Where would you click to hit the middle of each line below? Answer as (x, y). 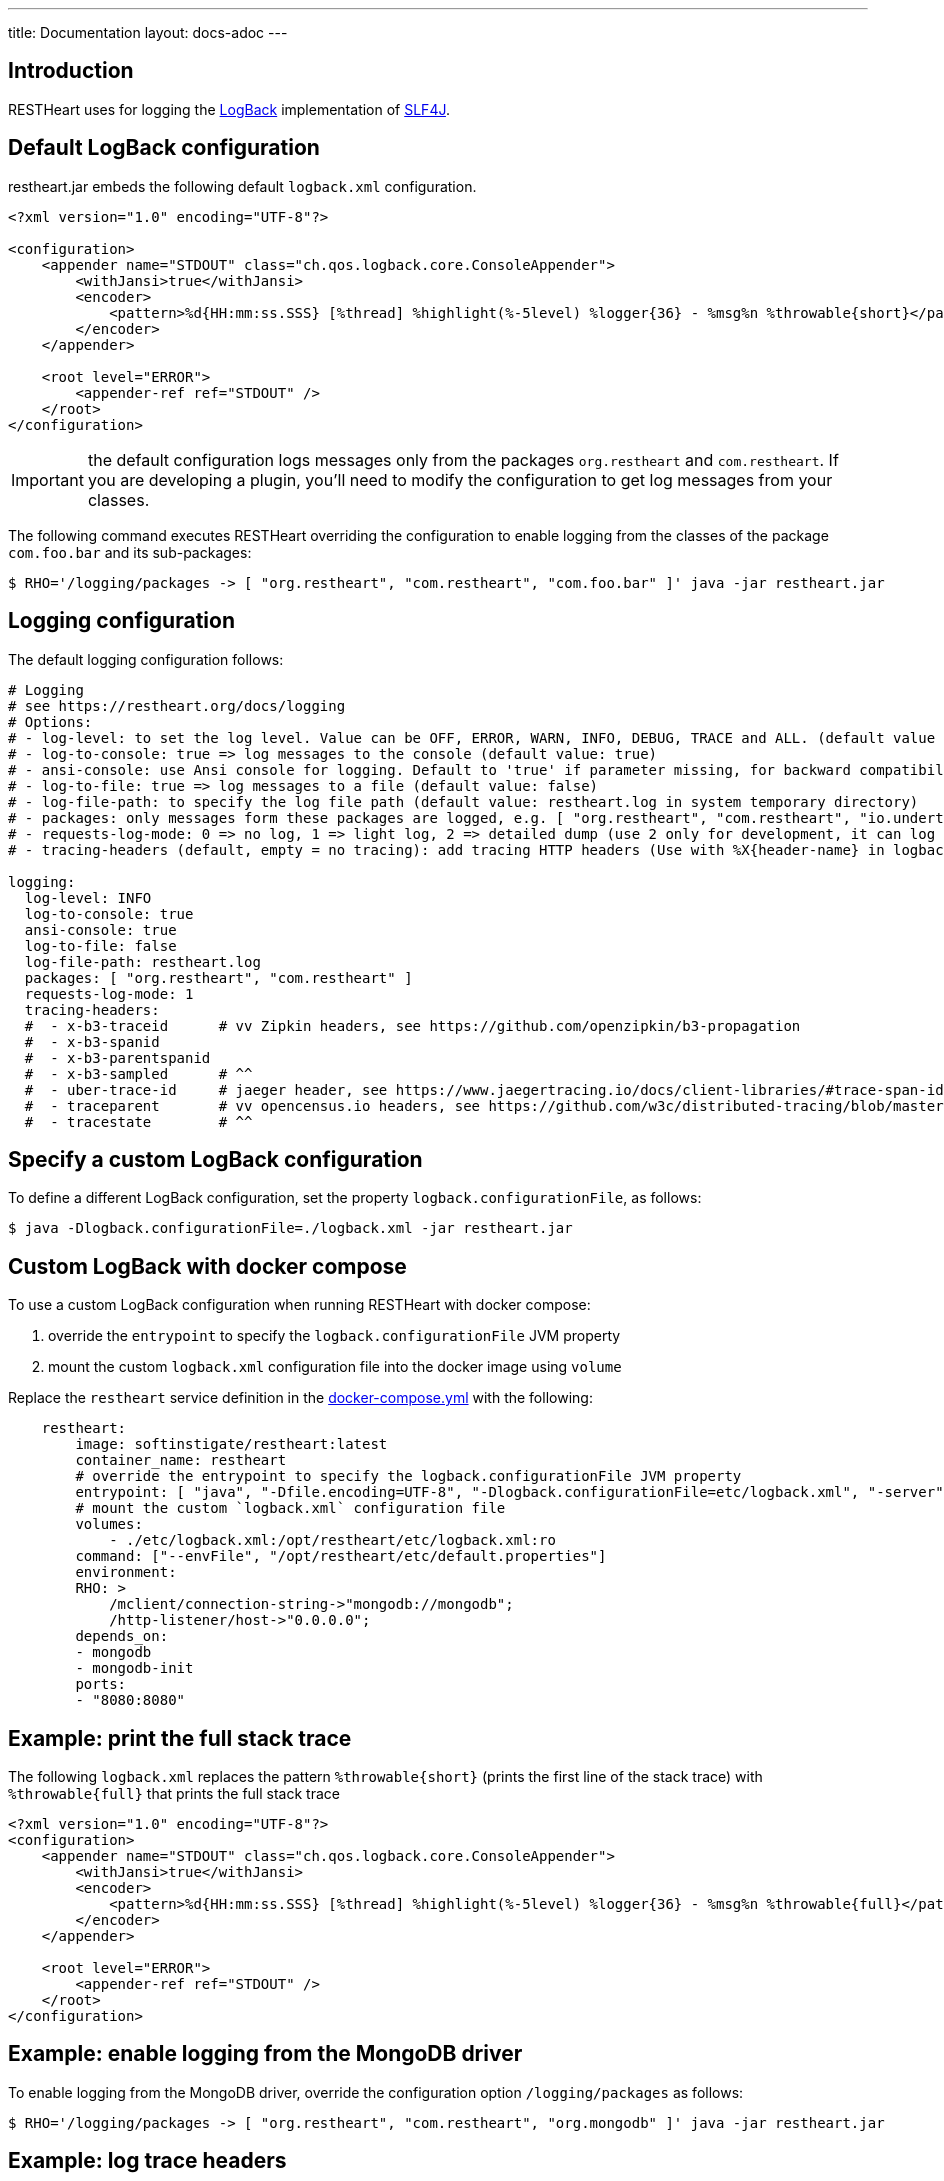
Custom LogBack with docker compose (207, 1266)
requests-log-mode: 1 (109, 993)
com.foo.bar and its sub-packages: (130, 552)
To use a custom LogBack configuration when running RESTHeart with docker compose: (299, 1305)
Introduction (71, 71)
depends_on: (122, 1636)
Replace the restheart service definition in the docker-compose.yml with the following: (300, 1398)
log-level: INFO (88, 897)
